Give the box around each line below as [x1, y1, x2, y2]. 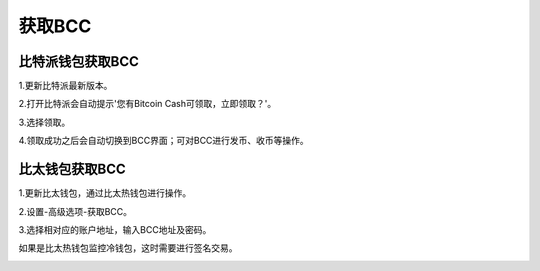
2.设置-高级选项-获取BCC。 [18, 205, 133, 217]
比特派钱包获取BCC [18, 53, 139, 70]
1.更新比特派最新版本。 [18, 80, 113, 92]
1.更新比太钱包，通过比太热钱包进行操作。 [18, 187, 192, 199]
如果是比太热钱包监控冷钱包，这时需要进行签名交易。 [18, 242, 238, 254]
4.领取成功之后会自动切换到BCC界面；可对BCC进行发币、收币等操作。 [18, 135, 309, 147]
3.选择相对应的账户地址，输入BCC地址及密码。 [18, 223, 212, 235]
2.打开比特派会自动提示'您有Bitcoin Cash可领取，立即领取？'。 [18, 98, 277, 110]
